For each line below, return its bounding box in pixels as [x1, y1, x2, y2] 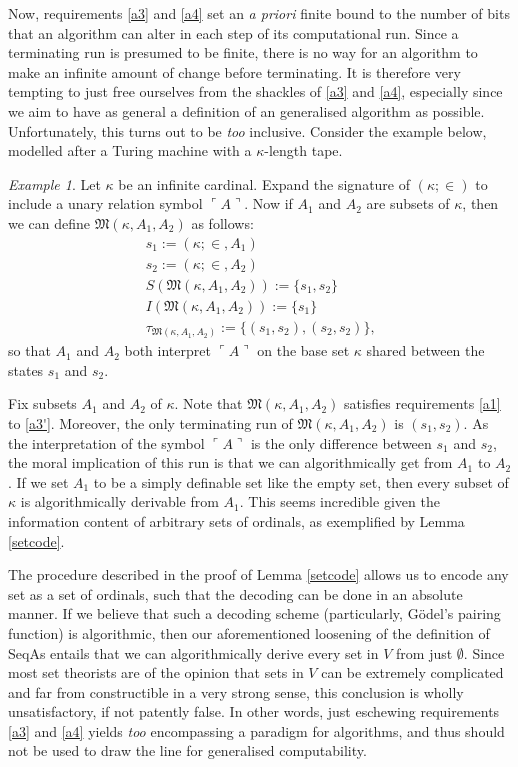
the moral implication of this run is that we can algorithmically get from [8, 452, 453, 473]
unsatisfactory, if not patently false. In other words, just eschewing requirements [8, 701, 500, 722]
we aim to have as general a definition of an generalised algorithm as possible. [8, 100, 485, 121]
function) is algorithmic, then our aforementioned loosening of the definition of [8, 622, 490, 643]
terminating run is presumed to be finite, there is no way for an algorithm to [8, 42, 478, 63]
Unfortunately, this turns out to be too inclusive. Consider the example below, [8, 120, 487, 141]
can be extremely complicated [321, 662, 504, 683]
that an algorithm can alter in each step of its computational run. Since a [8, 22, 459, 43]
